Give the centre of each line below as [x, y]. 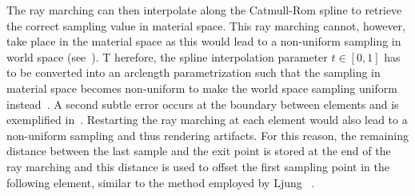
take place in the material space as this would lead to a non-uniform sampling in [204, 41]
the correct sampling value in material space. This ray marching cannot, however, [206, 25]
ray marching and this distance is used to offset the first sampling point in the [198, 166]
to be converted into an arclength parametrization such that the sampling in [194, 72]
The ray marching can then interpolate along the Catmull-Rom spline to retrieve [204, 10]
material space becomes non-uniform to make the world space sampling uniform [202, 88]
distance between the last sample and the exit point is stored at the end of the [199, 151]
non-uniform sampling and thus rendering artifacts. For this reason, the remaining [207, 135]
